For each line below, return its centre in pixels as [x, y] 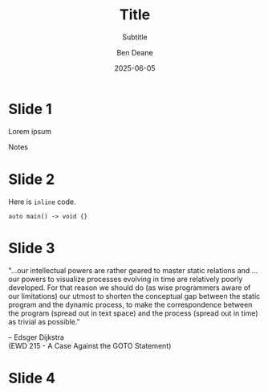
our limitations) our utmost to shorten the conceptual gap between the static [134, 296]
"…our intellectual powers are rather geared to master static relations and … [133, 270]
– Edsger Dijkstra [36, 337]
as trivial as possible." [44, 321]
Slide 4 [32, 378]
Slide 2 [32, 179]
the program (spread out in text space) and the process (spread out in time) [133, 313]
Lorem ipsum [30, 131]
